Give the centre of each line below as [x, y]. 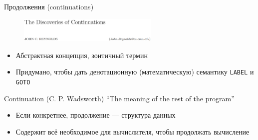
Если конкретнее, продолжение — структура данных [96, 115]
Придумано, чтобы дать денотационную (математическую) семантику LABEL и [135, 72]
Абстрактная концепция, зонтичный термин [82, 55]
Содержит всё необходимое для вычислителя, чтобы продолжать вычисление [132, 131]
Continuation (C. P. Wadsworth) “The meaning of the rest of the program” [119, 98]
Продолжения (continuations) [49, 6]
